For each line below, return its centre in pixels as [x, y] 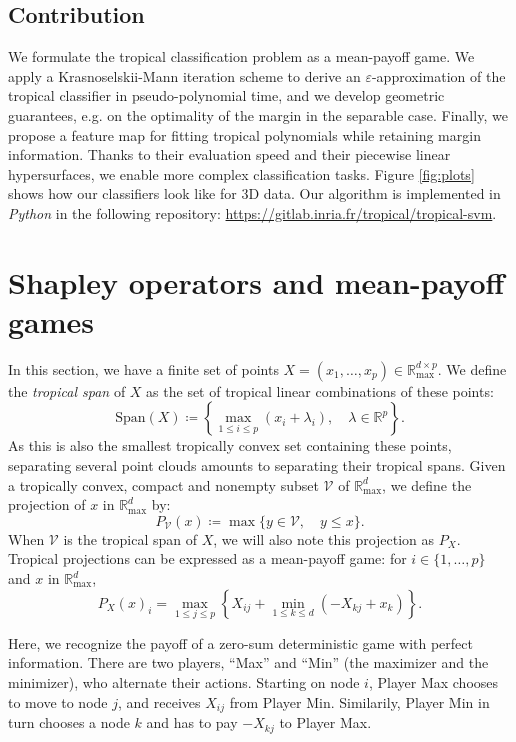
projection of [47, 504]
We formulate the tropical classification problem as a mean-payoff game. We [241, 56]
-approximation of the [438, 75]
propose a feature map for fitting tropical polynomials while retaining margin [244, 134]
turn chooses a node [69, 722]
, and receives [159, 701]
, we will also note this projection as [324, 538]
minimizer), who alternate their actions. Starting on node [184, 682]
